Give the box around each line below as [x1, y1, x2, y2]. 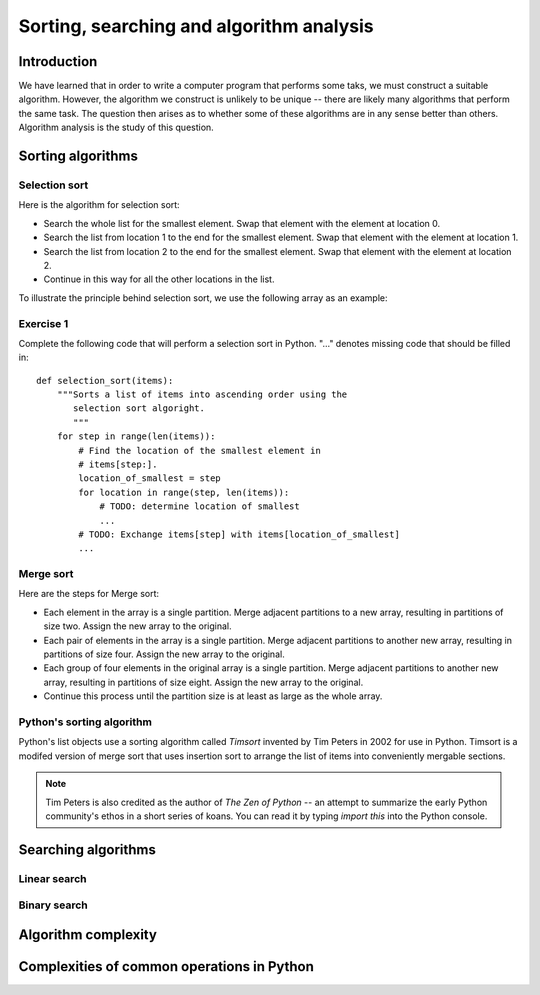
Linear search [18, 871, 87, 885]
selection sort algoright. [73, 403, 205, 414]
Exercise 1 [18, 316, 69, 330]
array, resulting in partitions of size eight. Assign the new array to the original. [43, 676, 364, 688]
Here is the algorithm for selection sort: [18, 199, 180, 211]
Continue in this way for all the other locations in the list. [43, 273, 275, 285]
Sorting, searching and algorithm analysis [18, 15, 374, 37]
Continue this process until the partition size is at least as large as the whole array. [43, 690, 383, 702]
